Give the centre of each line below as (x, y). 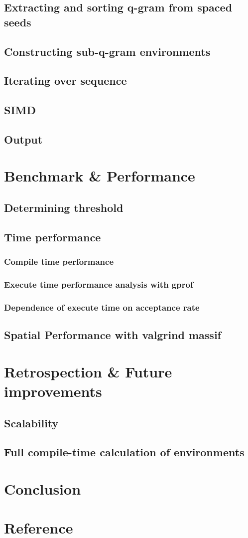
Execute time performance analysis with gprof (99, 284)
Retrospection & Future (88, 371)
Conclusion (43, 488)
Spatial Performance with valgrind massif (113, 335)
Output (23, 139)
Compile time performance (59, 262)
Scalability (31, 423)
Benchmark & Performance (100, 176)
